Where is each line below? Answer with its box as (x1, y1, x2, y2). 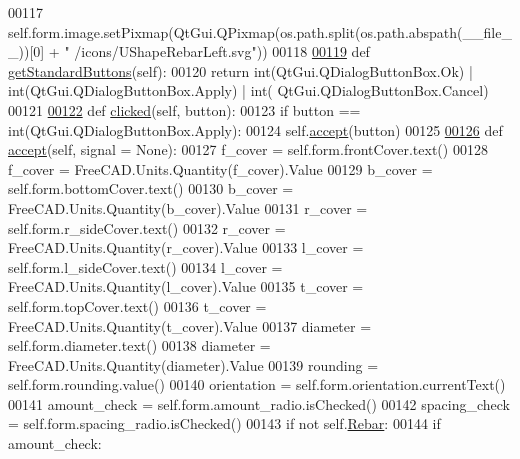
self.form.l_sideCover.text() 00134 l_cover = (8, 256, 283, 277)
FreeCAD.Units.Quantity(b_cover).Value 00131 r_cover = (8, 197, 368, 218)
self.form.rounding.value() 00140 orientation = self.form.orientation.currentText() (8, 374, 506, 395)
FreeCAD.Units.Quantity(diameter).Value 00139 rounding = (8, 354, 379, 375)
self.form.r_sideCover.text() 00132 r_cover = (8, 217, 286, 238)
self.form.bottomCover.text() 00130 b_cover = (8, 178, 294, 199)
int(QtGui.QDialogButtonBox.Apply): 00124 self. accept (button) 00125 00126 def (8, 119, 503, 140)
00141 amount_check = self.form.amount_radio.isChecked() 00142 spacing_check (8, 393, 510, 414)
